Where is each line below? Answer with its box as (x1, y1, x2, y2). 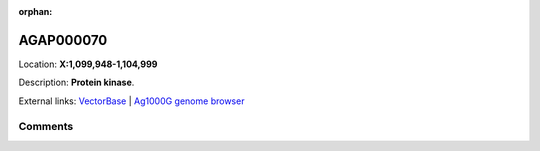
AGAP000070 (18, 31, 108, 49)
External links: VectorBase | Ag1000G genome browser (18, 95, 245, 107)
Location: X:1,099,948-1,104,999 (18, 58, 158, 70)
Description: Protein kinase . (18, 76, 135, 89)
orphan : (18, 6, 53, 17)
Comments (18, 120, 74, 134)
